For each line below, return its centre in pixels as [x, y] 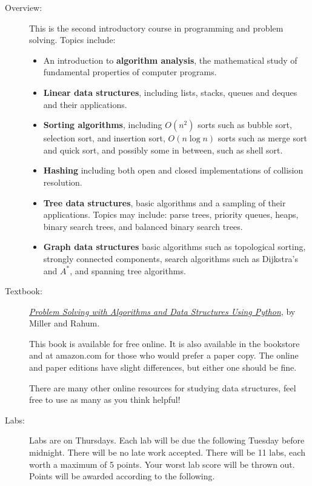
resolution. [63, 182]
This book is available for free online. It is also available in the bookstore [164, 343]
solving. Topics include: [72, 40]
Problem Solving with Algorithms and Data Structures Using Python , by [162, 311]
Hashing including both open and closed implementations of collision [173, 170]
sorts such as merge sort [262, 138]
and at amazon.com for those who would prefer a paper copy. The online [164, 355]
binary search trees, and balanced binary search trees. [143, 226]
